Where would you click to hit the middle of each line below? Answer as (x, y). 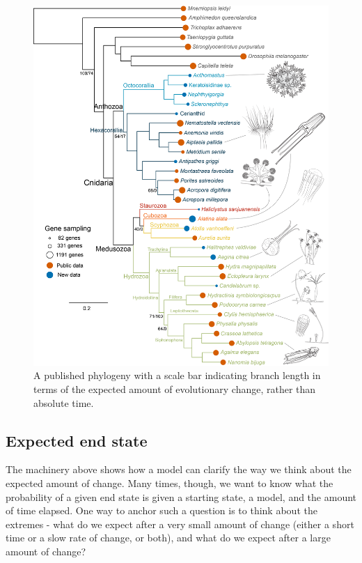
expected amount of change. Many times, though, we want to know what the (170, 483)
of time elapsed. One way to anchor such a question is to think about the (162, 510)
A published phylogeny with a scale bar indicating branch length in (177, 375)
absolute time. (64, 402)
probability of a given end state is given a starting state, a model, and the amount (181, 496)
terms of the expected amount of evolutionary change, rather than (175, 389)
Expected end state (77, 440)
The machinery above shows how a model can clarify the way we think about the (179, 469)
